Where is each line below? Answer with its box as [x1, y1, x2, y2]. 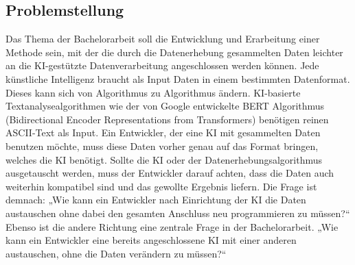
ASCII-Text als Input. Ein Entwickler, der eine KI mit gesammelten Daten [5, 125, 321, 140]
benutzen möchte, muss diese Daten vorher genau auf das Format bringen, [5, 138, 319, 153]
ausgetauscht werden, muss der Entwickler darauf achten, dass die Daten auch [5, 166, 334, 180]
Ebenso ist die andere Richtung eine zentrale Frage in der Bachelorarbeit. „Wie [5, 219, 339, 234]
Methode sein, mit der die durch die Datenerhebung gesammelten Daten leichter [5, 45, 343, 59]
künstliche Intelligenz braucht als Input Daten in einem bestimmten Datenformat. [5, 71, 350, 86]
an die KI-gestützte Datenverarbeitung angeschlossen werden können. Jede [5, 58, 319, 73]
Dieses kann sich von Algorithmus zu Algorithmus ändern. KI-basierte [5, 85, 301, 99]
